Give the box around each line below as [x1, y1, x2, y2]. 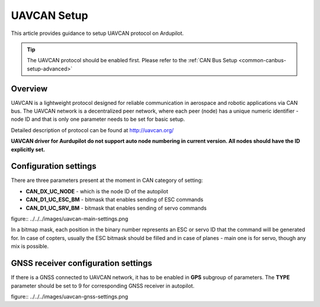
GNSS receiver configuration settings [11, 258, 152, 268]
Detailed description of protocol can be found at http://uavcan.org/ [11, 126, 174, 133]
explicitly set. [11, 146, 46, 153]
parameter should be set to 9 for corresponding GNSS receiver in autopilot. [11, 282, 195, 289]
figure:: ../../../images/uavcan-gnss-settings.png [11, 293, 129, 300]
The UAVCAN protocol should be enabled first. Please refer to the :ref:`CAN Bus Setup [27, 57, 238, 64]
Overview [11, 84, 48, 94]
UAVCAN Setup [11, 9, 88, 22]
